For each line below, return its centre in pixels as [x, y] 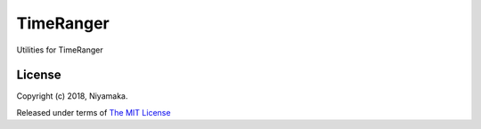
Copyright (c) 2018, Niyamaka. [72, 96]
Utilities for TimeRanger [60, 50]
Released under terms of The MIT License [94, 112]
